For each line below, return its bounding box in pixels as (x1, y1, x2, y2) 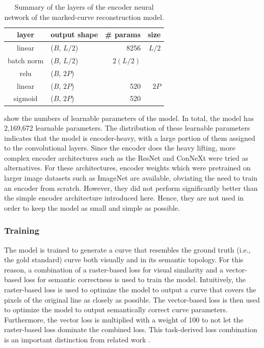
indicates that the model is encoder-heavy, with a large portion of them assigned (4, 132, 255, 143)
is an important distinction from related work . (4, 334, 150, 344)
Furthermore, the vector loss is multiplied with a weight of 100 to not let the (4, 314, 244, 325)
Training (4, 224, 40, 237)
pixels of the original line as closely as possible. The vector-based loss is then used (4, 294, 260, 305)
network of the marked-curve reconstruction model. (4, 11, 164, 22)
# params (105, 29, 141, 40)
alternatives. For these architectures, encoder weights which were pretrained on (4, 162, 251, 173)
